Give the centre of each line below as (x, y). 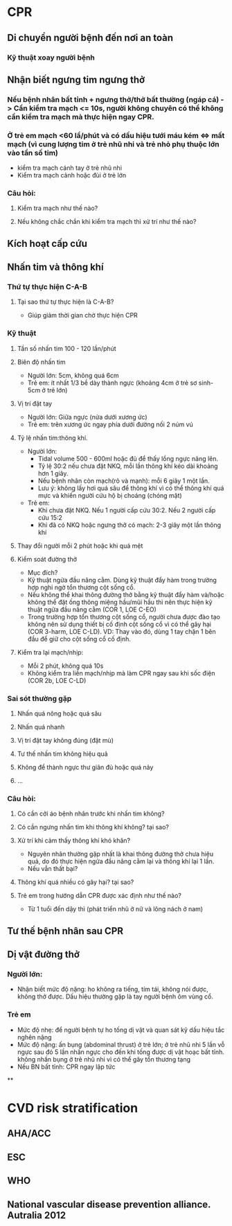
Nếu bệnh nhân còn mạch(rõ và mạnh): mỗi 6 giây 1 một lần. (124, 481)
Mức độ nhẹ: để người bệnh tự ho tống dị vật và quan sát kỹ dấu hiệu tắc (121, 1030)
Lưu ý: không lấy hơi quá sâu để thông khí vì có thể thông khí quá (131, 488)
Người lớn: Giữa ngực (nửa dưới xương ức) (87, 417)
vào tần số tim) (33, 153)
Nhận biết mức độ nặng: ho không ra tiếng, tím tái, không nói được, (113, 990)
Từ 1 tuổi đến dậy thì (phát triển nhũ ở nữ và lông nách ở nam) (115, 909)
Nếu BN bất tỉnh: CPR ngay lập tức (66, 1067)
